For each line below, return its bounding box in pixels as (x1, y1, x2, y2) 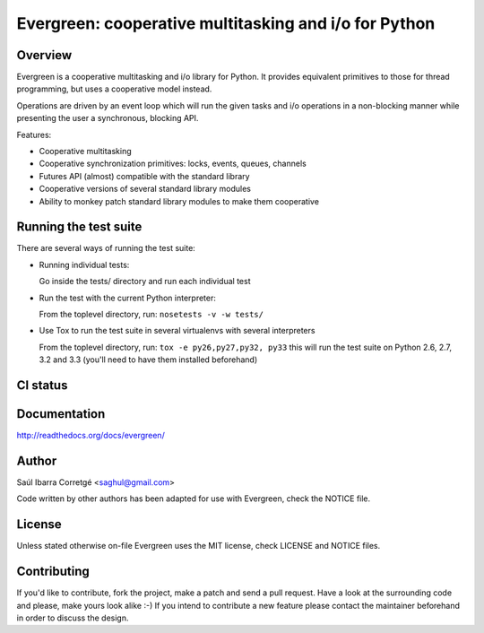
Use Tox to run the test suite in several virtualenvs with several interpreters (39, 325, 315, 336)
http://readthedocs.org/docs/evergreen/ (16, 430, 165, 441)
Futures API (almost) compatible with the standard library (39, 170, 250, 181)
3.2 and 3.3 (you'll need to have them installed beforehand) (39, 354, 258, 365)
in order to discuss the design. (16, 612, 129, 623)
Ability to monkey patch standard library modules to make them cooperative (39, 195, 320, 206)
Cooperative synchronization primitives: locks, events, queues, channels (39, 158, 307, 169)
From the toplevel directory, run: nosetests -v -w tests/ (39, 309, 264, 320)
